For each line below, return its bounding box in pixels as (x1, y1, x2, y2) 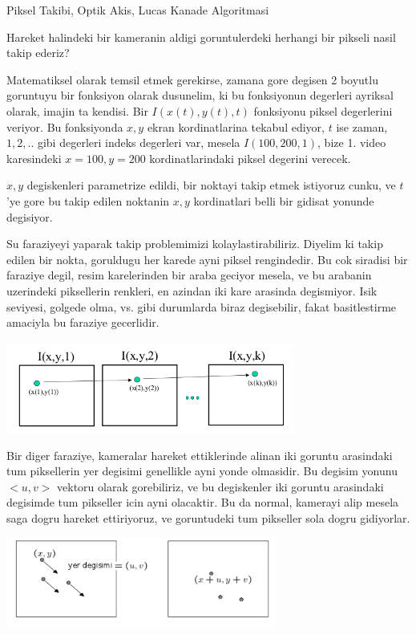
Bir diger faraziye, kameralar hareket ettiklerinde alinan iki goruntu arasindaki (6, 446, 393, 463)
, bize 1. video (317, 134, 386, 151)
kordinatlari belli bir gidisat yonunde (193, 192, 374, 209)
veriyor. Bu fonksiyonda (6, 118, 123, 135)
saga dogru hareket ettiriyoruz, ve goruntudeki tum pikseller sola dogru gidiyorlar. (6, 510, 410, 527)
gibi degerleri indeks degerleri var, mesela (37, 134, 240, 151)
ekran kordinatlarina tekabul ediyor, (147, 118, 325, 135)
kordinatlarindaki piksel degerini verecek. (149, 149, 351, 166)
